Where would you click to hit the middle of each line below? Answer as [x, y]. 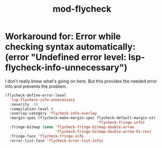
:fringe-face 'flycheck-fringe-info [47, 136]
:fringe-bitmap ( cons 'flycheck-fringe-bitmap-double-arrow [72, 127]
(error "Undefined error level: [66, 57]
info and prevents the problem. [36, 86]
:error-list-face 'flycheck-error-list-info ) [57, 141]
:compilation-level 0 [31, 109]
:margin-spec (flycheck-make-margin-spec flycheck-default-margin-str [83, 118]
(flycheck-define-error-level [36, 95]
